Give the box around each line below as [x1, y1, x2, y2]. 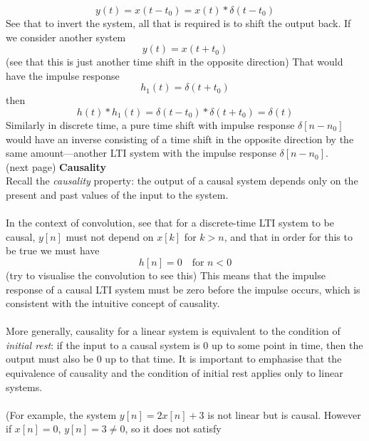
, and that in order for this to [224, 229, 353, 244]
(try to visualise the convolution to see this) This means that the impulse [6, 267, 326, 282]
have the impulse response [6, 68, 120, 83]
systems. [6, 379, 43, 394]
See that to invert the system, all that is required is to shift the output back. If [6, 16, 351, 30]
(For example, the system [6, 407, 117, 422]
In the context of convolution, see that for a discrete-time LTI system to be [6, 215, 334, 230]
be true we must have [6, 243, 100, 258]
